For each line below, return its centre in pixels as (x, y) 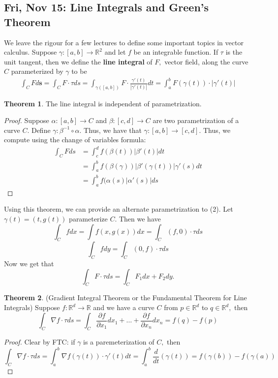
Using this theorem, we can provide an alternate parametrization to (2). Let (119, 209)
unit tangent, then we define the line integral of (78, 61)
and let (115, 52)
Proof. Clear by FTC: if (40, 341)
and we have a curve (124, 307)
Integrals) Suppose (32, 307)
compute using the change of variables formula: (75, 140)
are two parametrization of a (196, 120)
